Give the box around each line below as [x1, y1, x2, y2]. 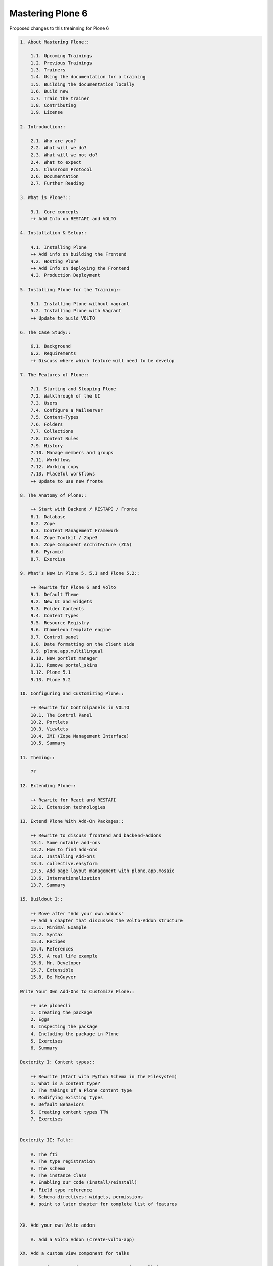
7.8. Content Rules [30, 436, 79, 442]
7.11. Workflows [30, 457, 71, 463]
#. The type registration [30, 1159, 95, 1164]
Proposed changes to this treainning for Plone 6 [9, 25, 109, 31]
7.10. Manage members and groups [30, 450, 114, 456]
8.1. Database [30, 513, 66, 519]
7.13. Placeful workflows [30, 471, 95, 477]
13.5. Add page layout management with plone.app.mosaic [30, 868, 175, 874]
